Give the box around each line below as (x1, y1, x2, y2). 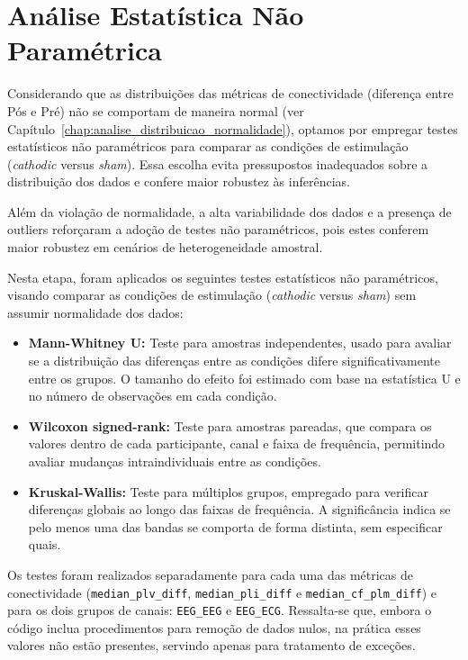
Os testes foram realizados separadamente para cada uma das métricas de (7, 565, 413, 583)
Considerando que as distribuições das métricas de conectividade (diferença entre (7, 84, 454, 103)
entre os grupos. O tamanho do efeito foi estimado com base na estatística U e (28, 368, 461, 387)
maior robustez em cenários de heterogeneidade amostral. (7, 238, 323, 257)
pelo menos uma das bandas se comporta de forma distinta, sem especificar (28, 517, 443, 536)
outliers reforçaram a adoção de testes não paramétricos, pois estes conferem (7, 220, 429, 239)
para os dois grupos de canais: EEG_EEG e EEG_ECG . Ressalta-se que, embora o (7, 601, 432, 619)
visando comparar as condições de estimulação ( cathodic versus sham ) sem (7, 285, 417, 304)
